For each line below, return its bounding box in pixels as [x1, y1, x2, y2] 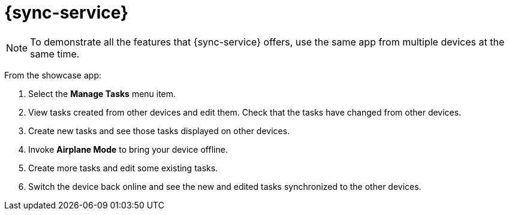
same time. [30, 47, 80, 60]
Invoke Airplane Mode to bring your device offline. [28, 144, 228, 155]
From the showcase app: [4, 69, 101, 80]
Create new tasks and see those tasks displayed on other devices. [28, 125, 290, 136]
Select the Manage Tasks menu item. [28, 88, 176, 99]
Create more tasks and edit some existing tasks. [28, 162, 218, 173]
